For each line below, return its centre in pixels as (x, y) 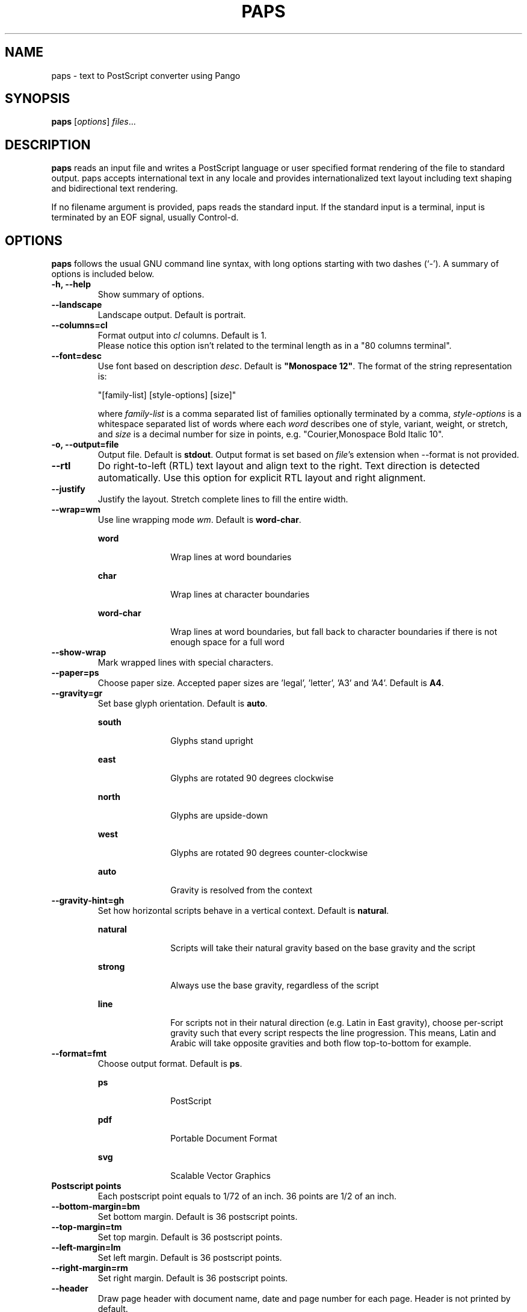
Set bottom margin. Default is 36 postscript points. (198, 1217)
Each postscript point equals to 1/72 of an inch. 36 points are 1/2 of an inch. (247, 1196)
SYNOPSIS (38, 99)
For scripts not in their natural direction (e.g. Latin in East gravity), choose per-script (337, 1023)
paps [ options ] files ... (94, 122)
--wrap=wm (76, 510)
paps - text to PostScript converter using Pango (146, 75)
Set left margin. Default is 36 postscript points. (190, 1258)
